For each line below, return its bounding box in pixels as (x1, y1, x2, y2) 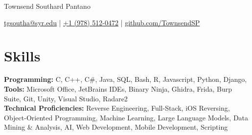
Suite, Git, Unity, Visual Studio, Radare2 (4, 93, 128, 103)
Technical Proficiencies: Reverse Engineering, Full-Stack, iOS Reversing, (4, 103, 230, 113)
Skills (4, 46, 41, 66)
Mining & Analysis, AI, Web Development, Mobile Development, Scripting (4, 122, 228, 132)
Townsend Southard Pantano (4, 1, 91, 11)
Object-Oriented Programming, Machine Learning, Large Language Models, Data (4, 112, 249, 122)
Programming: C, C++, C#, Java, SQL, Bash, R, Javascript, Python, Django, (4, 74, 247, 84)
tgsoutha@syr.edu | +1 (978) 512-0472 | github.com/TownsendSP (4, 17, 200, 27)
